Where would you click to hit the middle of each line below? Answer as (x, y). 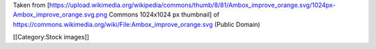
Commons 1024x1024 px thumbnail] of (164, 14)
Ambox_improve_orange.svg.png (60, 14)
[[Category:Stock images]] (51, 37)
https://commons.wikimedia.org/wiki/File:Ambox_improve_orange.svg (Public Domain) (136, 24)
